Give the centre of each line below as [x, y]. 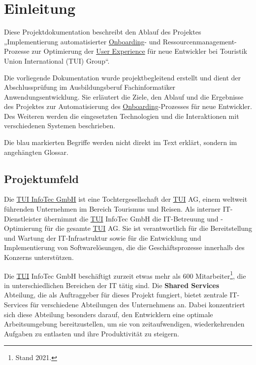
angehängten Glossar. [36, 152]
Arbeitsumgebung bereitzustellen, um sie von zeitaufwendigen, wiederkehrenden [124, 324]
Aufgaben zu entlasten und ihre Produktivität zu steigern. [92, 333]
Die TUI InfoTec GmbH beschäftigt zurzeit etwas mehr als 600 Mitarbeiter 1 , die [125, 275]
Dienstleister [23, 218]
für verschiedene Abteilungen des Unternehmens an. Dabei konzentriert [138, 305]
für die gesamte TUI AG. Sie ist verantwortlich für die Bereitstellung [148, 228]
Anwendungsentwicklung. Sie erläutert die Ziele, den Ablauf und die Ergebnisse [124, 96]
